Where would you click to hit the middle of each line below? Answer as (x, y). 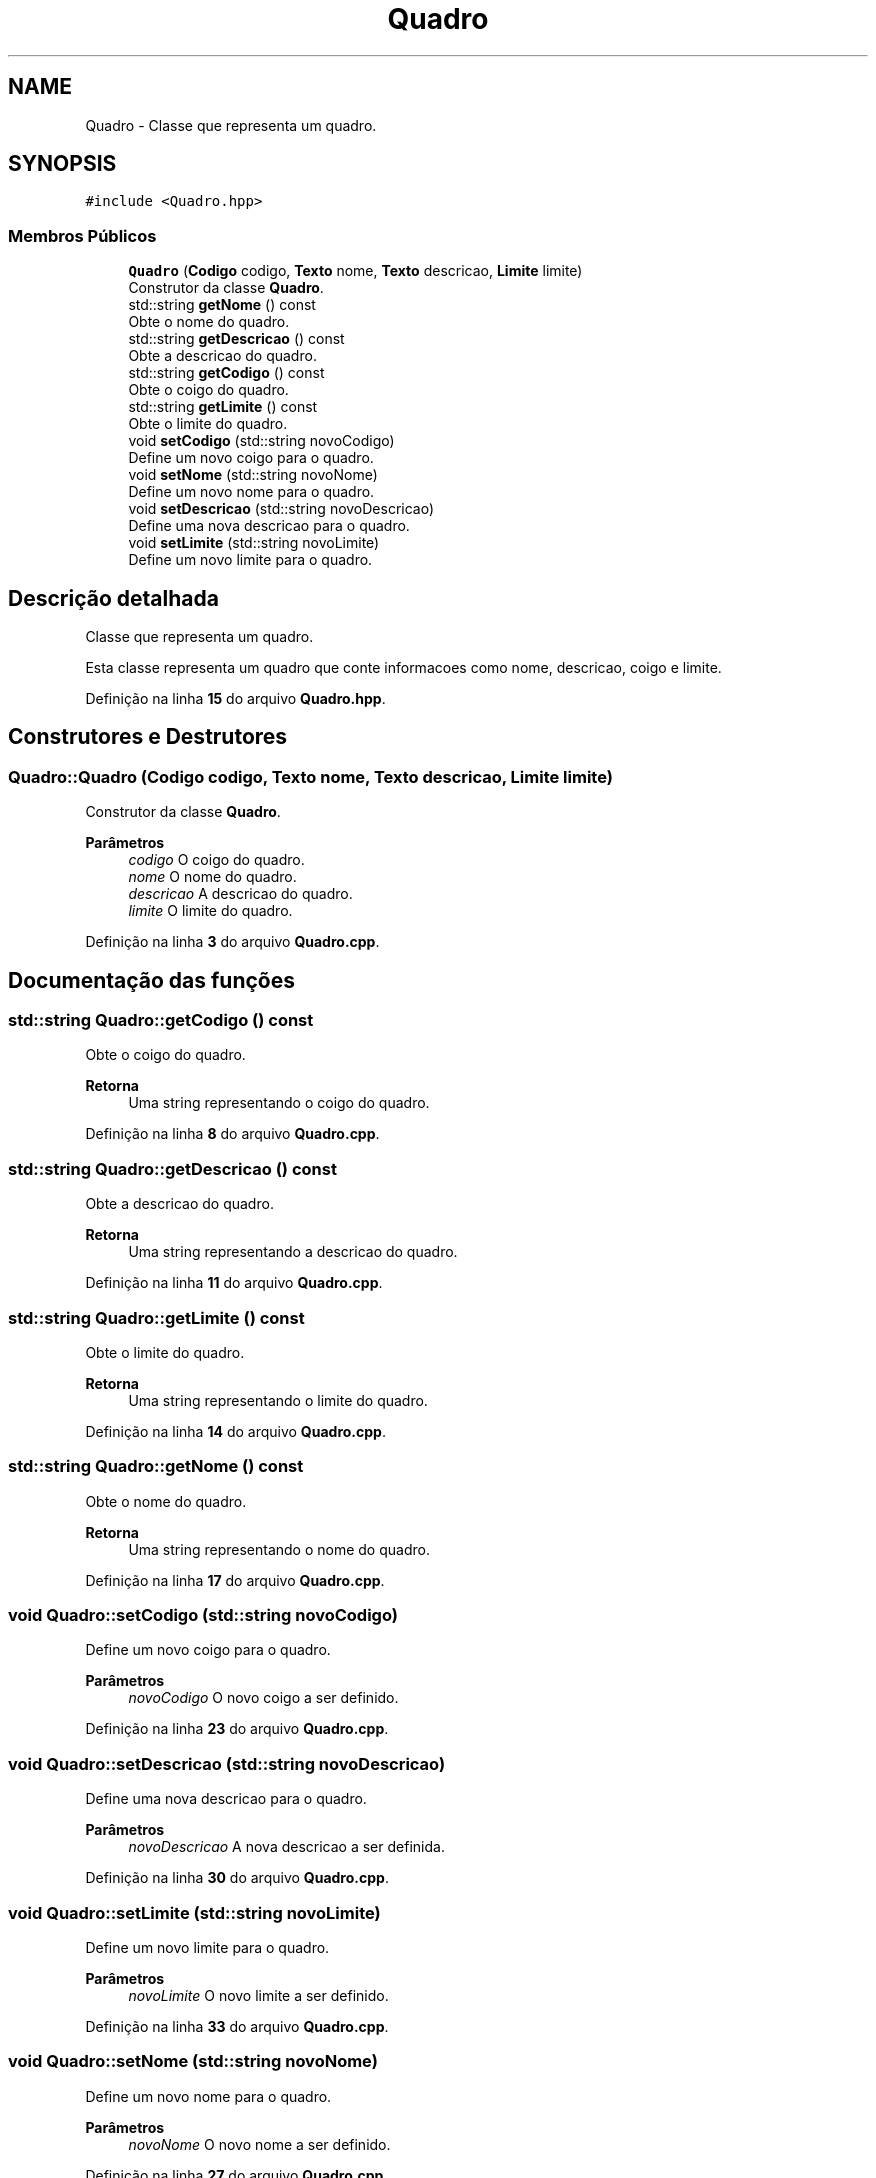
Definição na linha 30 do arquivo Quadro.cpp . (237, 1878)
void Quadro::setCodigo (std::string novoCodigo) (203, 1615)
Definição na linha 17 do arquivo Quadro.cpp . (235, 1580)
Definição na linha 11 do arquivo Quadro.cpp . (234, 1283)
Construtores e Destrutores (148, 737)
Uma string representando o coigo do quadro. (279, 1103)
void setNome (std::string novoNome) (253, 475)
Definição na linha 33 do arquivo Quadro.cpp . (237, 2026)
